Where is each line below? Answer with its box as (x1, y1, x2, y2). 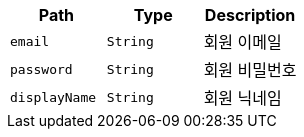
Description (204, 5, 296, 25)
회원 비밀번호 (203, 60, 297, 80)
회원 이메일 (203, 32, 282, 52)
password (10, 61, 73, 77)
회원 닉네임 (203, 88, 282, 108)
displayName (10, 89, 97, 105)
